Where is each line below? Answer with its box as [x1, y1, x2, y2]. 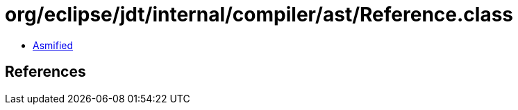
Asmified [33, 39, 74, 51]
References [5, 63, 86, 81]
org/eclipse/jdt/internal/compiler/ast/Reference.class [5, 3, 514, 26]
